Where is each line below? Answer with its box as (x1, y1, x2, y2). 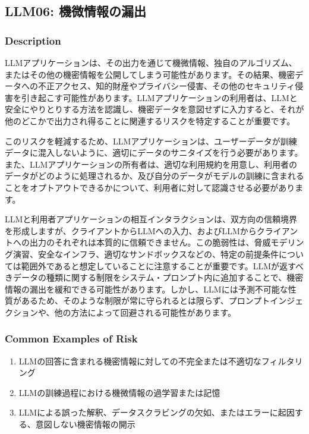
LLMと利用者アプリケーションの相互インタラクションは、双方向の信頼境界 (5, 213, 298, 225)
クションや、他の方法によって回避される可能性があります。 (5, 306, 237, 318)
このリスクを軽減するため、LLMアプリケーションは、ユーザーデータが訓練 (5, 134, 297, 147)
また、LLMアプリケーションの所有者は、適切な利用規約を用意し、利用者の (5, 158, 298, 170)
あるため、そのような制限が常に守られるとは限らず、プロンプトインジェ (21, 294, 304, 307)
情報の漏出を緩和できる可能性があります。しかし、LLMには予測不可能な (5, 282, 288, 295)
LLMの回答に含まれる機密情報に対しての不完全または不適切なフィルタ (18, 354, 295, 367)
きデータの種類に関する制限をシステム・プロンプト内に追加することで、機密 (5, 271, 304, 284)
